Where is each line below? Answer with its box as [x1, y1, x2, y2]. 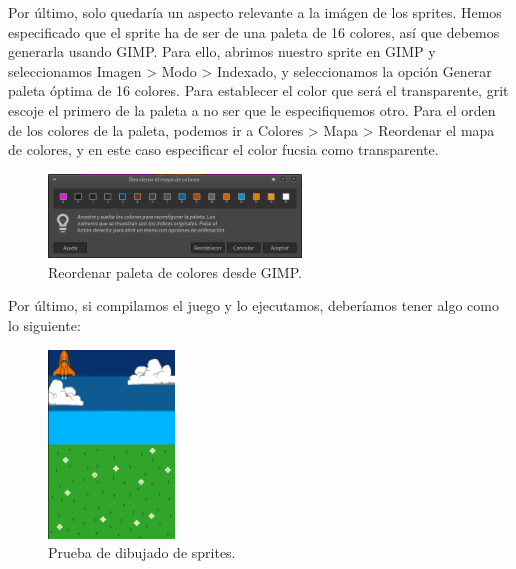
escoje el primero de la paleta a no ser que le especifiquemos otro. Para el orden [8, 99, 496, 120]
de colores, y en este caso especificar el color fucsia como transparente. [8, 139, 439, 160]
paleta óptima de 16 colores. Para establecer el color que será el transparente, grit [8, 80, 509, 101]
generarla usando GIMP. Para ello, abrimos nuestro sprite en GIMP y [8, 41, 436, 62]
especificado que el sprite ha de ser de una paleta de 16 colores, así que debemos [8, 21, 500, 42]
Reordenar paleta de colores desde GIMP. [48, 261, 302, 282]
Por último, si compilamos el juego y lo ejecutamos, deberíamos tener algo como [8, 295, 499, 316]
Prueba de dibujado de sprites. [48, 542, 236, 563]
